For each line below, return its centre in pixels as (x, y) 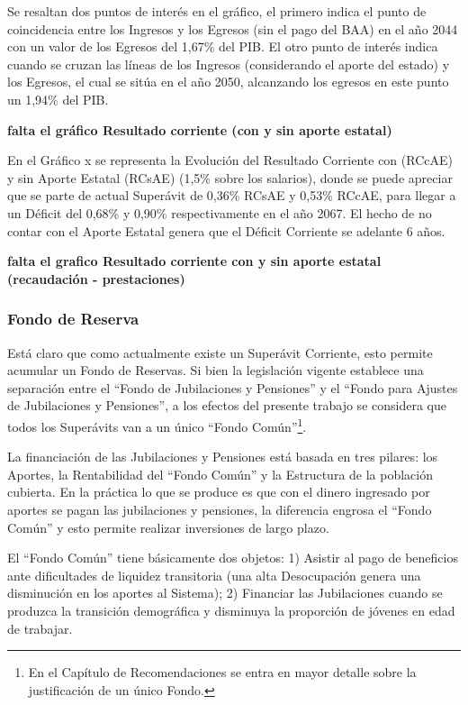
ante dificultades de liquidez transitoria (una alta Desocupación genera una (214, 575)
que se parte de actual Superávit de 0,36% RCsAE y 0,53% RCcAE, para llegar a (232, 195)
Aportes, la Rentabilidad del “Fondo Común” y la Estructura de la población (220, 474)
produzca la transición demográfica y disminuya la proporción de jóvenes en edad (231, 610)
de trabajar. (40, 628)
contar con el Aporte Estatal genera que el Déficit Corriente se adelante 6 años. (226, 230)
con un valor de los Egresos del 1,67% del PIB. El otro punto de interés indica (223, 46)
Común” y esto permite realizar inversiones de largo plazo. (168, 527)
